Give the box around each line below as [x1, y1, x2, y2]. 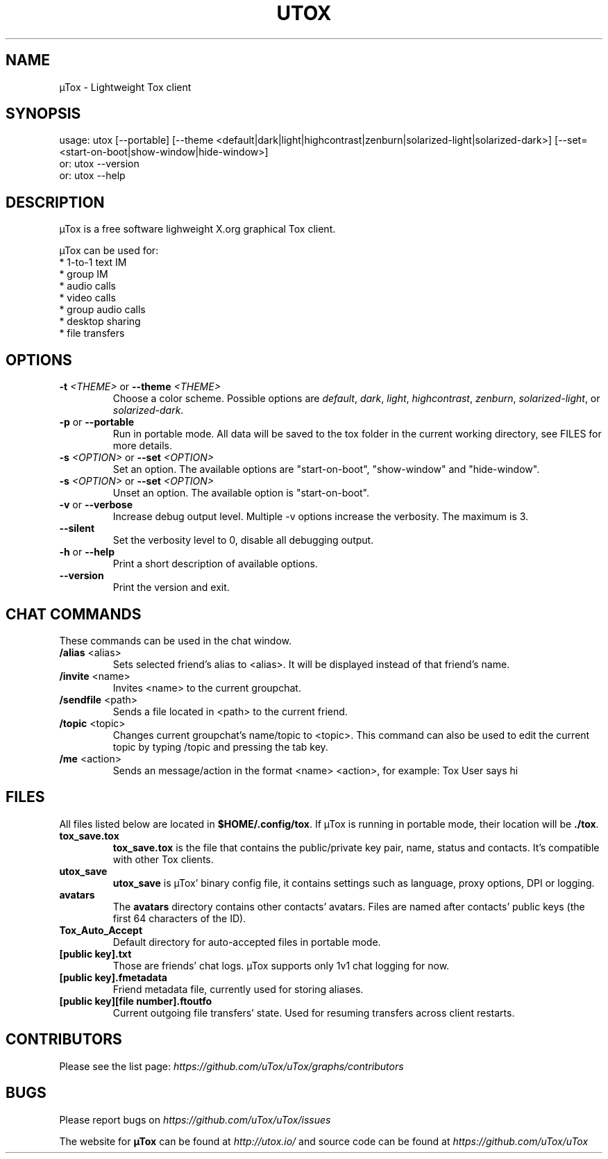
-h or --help [59, 546, 115, 558]
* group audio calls [59, 303, 146, 316]
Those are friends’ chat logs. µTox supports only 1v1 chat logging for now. [112, 959, 450, 972]
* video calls [59, 292, 116, 304]
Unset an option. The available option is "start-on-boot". [112, 487, 370, 499]
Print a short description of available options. [112, 558, 318, 570]
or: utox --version [59, 158, 140, 170]
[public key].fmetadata [59, 971, 167, 983]
